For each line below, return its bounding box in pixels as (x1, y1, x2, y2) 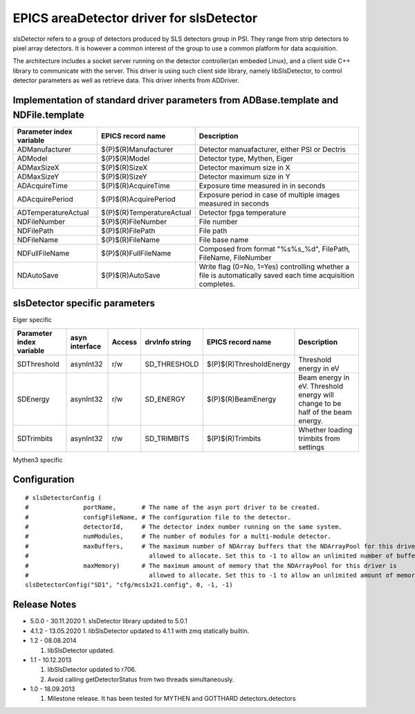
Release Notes (12, 599, 77, 611)
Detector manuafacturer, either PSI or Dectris (199, 144, 346, 154)
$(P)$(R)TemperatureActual (101, 208, 192, 217)
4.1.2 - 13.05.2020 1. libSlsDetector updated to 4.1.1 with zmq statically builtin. (30, 627, 250, 635)
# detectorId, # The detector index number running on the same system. (25, 523, 342, 531)
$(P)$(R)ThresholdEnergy (206, 359, 290, 368)
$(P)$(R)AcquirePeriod (101, 194, 176, 204)
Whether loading (298, 425, 353, 434)
